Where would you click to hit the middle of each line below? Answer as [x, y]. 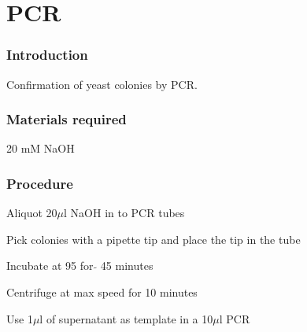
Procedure [40, 183]
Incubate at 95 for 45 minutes [80, 266]
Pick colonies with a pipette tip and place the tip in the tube [153, 239]
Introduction [47, 55]
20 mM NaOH [41, 148]
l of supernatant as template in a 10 [126, 318]
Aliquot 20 [32, 213]
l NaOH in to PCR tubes [124, 213]
